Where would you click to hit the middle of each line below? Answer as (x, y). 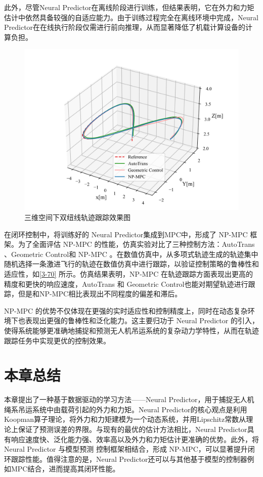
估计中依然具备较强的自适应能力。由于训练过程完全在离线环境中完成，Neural (131, 17)
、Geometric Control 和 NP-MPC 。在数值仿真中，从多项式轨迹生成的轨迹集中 (131, 254)
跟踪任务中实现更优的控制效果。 (57, 340)
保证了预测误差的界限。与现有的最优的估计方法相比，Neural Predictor (133, 429)
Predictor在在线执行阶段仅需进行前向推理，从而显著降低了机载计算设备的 (125, 27)
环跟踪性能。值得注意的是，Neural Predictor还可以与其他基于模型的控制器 (126, 459)
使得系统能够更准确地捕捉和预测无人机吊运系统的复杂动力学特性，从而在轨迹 (131, 330)
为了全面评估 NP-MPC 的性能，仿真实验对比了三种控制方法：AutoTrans (136, 244)
